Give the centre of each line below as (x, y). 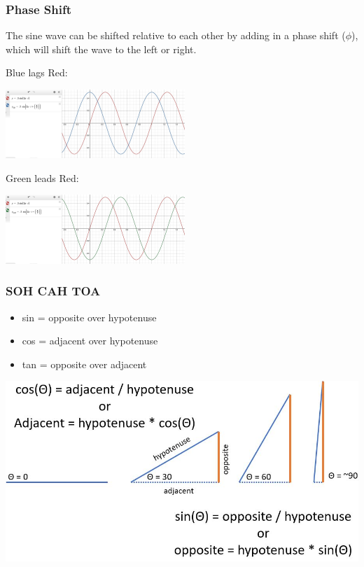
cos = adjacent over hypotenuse (90, 341)
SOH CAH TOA (53, 291)
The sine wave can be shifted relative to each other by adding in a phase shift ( (176, 35)
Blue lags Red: (37, 72)
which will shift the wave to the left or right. (101, 49)
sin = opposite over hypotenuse (89, 317)
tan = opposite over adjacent (84, 364)
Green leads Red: (42, 177)
